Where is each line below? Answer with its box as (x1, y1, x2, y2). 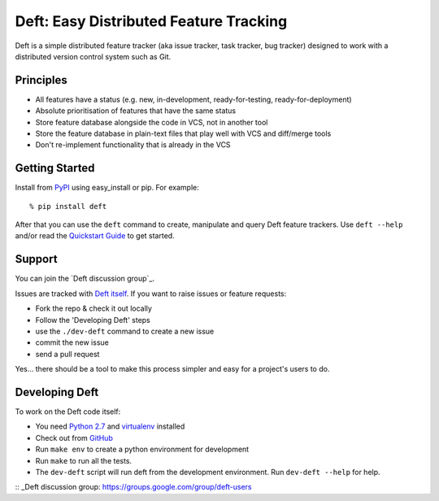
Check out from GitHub (35, 433, 113, 442)
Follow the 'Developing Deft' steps (35, 315, 150, 325)
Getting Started (15, 161, 95, 175)
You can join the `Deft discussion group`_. (15, 273, 154, 284)
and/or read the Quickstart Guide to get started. (15, 231, 175, 241)
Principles (15, 73, 68, 87)
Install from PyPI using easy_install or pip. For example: (15, 183, 199, 193)
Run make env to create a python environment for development (35, 444, 250, 455)
